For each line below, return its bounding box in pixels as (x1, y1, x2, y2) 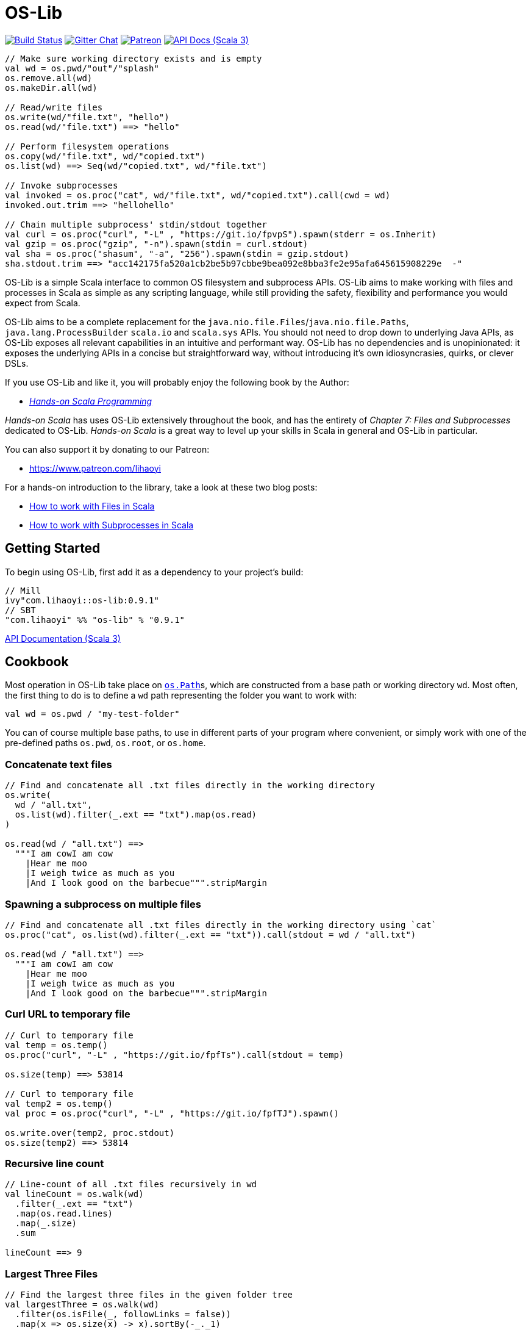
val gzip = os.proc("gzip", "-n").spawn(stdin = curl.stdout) (5, 239, 308, 249)
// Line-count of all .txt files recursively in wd (5, 1179, 257, 1190)
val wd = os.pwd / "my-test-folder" (5, 709, 180, 719)
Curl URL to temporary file (5, 1008, 130, 1021)
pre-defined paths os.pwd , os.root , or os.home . (5, 738, 206, 749)
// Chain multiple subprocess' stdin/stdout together (5, 219, 267, 229)
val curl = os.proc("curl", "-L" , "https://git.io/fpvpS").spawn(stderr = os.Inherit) (5, 229, 437, 239)
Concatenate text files (5, 758, 112, 771)
